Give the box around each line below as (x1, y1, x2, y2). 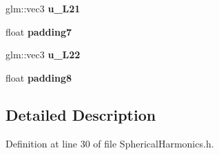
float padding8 (6, 70, 72, 84)
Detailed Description (6, 104, 156, 125)
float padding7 (6, 24, 72, 38)
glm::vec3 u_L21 (6, 1, 81, 15)
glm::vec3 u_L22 (6, 47, 81, 62)
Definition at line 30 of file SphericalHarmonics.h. (6, 136, 214, 150)
